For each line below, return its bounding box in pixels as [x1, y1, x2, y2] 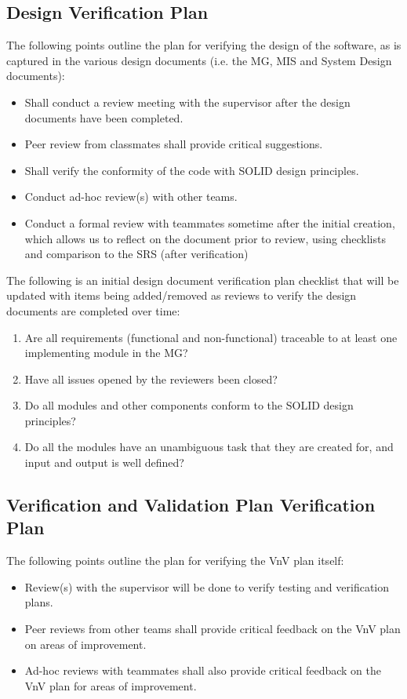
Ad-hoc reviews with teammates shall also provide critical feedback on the [24, 662, 382, 679]
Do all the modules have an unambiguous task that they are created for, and [24, 439, 394, 455]
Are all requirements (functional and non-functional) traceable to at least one [24, 329, 398, 345]
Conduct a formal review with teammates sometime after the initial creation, [24, 214, 395, 231]
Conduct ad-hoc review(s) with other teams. [24, 188, 238, 205]
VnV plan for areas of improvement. [24, 677, 197, 694]
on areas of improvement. [24, 635, 147, 652]
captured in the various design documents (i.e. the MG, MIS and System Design [6, 52, 392, 68]
